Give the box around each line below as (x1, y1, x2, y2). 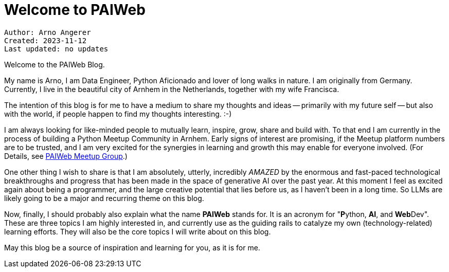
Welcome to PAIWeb (4, 1, 146, 19)
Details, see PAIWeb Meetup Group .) (4, 151, 128, 160)
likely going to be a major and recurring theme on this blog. (4, 193, 204, 203)
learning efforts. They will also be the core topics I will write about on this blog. (4, 227, 271, 236)
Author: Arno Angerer (4, 28, 91, 37)
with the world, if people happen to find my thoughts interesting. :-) (4, 109, 232, 118)
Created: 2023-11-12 (4, 36, 87, 45)
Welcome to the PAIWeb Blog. (4, 60, 105, 69)
